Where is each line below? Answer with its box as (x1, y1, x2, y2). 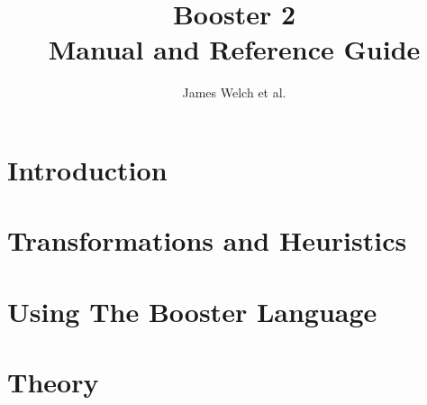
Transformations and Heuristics (7, 222, 407, 259)
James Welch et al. (182, 83, 286, 102)
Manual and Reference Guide (48, 31, 421, 68)
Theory (7, 364, 99, 400)
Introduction (7, 151, 168, 188)
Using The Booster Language (7, 292, 377, 329)
